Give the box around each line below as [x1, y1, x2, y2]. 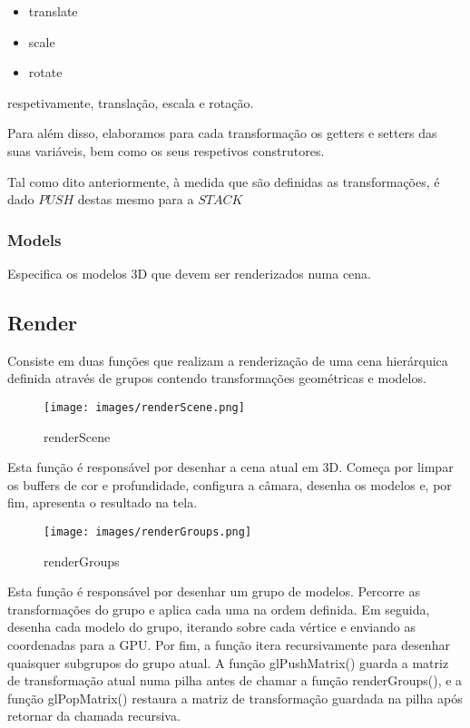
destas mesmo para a [77, 190, 194, 209]
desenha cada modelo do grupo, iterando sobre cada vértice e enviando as [7, 617, 416, 636]
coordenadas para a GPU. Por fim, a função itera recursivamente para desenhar [7, 635, 450, 654]
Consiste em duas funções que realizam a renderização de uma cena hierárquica [7, 350, 448, 369]
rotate [28, 63, 63, 82]
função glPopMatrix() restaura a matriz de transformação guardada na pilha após [7, 688, 463, 707]
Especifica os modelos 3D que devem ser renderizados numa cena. [7, 263, 372, 282]
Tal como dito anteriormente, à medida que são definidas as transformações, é [7, 172, 440, 191]
